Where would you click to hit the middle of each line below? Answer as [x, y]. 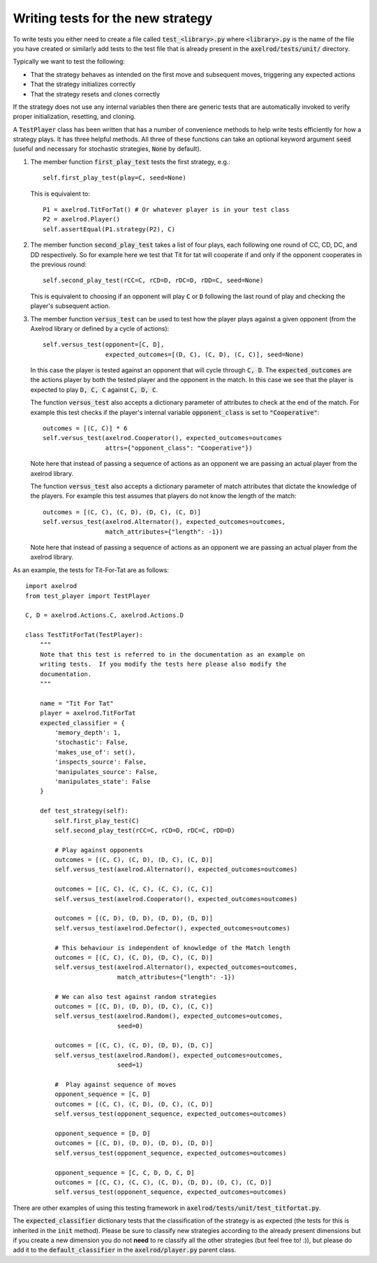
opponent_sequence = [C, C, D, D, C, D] [125, 1173]
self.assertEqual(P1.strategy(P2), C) [109, 229]
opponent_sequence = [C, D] [103, 1094]
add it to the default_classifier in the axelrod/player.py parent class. [125, 1250]
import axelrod [51, 586]
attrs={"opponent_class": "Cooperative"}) [179, 448]
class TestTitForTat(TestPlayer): [84, 635]
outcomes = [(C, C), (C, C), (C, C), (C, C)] [134, 889]
